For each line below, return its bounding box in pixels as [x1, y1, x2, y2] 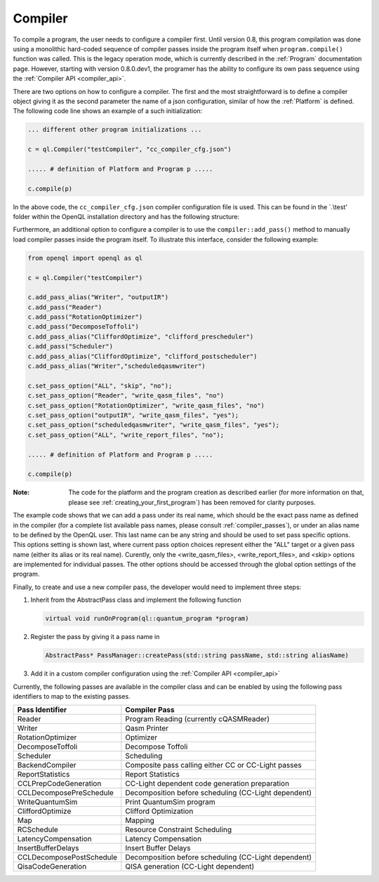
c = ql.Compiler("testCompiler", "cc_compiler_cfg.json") [27, 145, 232, 154]
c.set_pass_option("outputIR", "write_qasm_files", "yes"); [27, 412, 239, 419]
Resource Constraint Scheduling [125, 825, 232, 835]
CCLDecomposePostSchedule [17, 853, 118, 862]
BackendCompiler [17, 761, 77, 770]
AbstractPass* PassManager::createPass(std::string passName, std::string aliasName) [45, 652, 349, 659]
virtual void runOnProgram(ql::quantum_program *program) [45, 614, 249, 623]
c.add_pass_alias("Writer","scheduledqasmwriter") [27, 362, 206, 370]
